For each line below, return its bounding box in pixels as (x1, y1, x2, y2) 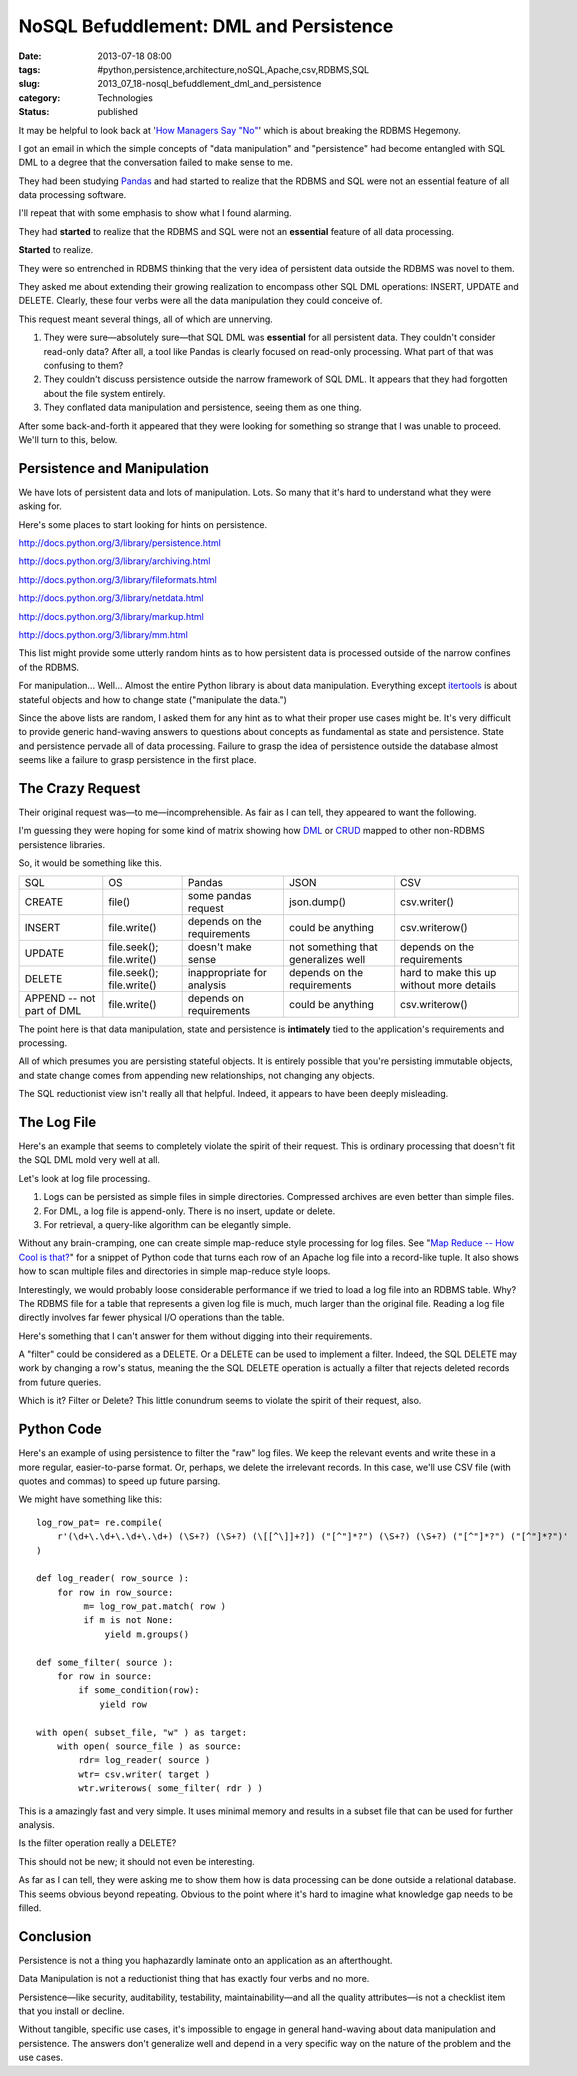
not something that (288, 940, 379, 954)
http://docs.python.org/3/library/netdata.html (18, 592, 204, 604)
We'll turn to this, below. (18, 433, 118, 445)
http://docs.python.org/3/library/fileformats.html (18, 573, 217, 585)
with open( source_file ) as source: (56, 1740, 242, 1752)
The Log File (18, 1113, 97, 1130)
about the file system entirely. (43, 387, 166, 399)
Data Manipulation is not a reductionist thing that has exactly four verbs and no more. (18, 1973, 370, 1985)
